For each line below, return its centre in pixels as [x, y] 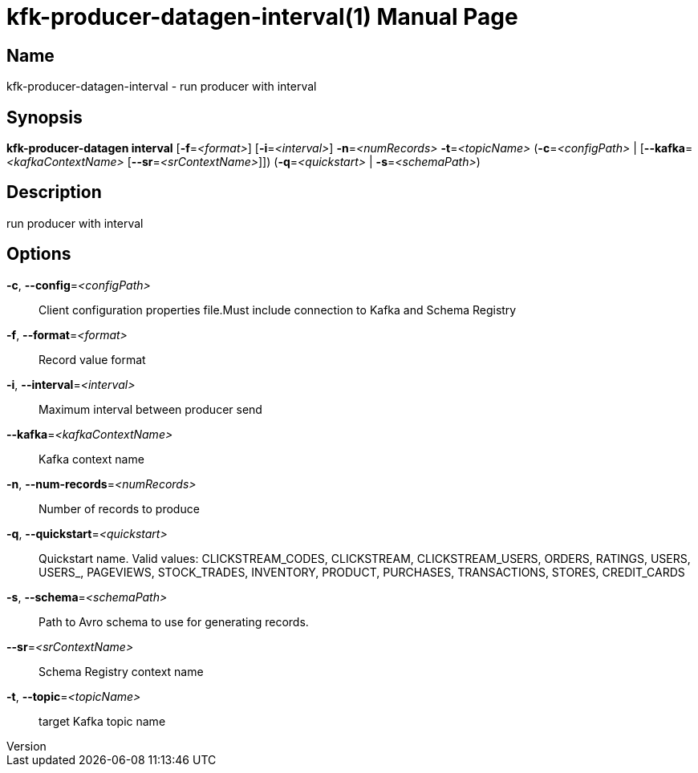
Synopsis [45, 117]
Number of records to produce [119, 508]
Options [39, 254]
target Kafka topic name [102, 721]
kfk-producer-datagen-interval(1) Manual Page [262, 17]
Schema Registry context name [121, 671]
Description [54, 192]
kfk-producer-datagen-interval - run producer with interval [162, 87]
